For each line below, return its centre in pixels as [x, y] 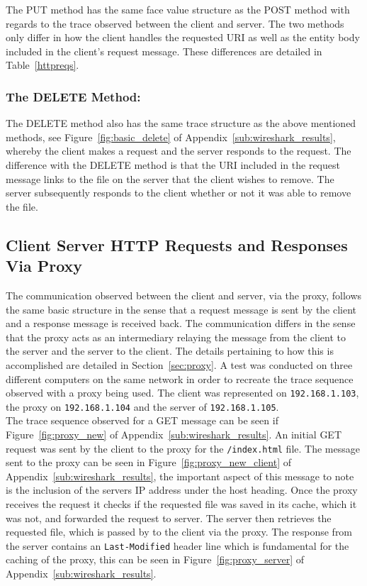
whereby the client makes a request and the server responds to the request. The [179, 151]
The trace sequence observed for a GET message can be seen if [142, 420]
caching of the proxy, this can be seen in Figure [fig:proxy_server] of [155, 559]
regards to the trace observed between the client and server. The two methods [175, 23]
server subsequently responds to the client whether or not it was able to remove [179, 193]
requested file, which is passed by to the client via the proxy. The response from [179, 532]
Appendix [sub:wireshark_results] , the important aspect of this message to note [180, 476]
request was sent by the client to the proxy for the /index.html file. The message [183, 448]
